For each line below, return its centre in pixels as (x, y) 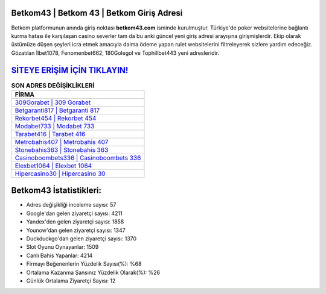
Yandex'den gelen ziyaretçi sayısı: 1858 (75, 222)
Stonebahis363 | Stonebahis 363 (62, 149)
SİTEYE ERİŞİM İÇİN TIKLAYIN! (70, 70)
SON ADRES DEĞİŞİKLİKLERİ (53, 86)
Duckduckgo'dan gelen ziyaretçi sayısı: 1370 (81, 239)
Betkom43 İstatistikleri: (56, 191)
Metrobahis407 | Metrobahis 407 (62, 142)
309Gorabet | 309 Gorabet (53, 102)
